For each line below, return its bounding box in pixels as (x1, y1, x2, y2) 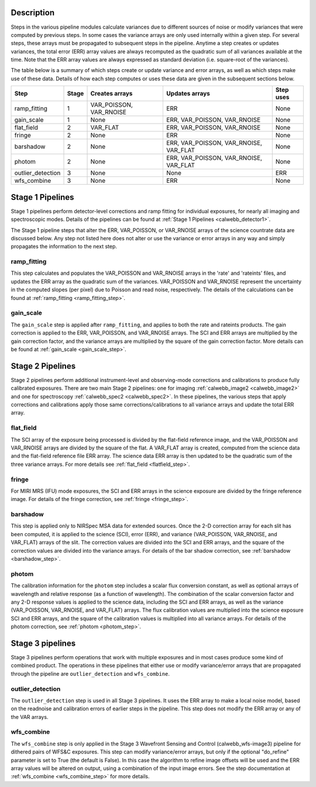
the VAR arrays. (11, 713, 49, 720)
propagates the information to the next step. (11, 243, 117, 250)
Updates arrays (166, 90, 211, 98)
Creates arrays (90, 90, 133, 98)
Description (11, 8, 55, 18)
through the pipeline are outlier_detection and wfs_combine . (11, 670, 170, 677)
